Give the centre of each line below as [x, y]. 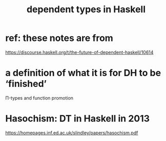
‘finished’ [26, 84]
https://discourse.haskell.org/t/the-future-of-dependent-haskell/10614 [79, 52]
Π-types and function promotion [39, 98]
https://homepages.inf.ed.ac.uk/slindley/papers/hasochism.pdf [72, 133]
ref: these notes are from [59, 38]
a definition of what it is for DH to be [83, 73]
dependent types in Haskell [86, 9]
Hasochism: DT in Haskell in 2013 [78, 119]
